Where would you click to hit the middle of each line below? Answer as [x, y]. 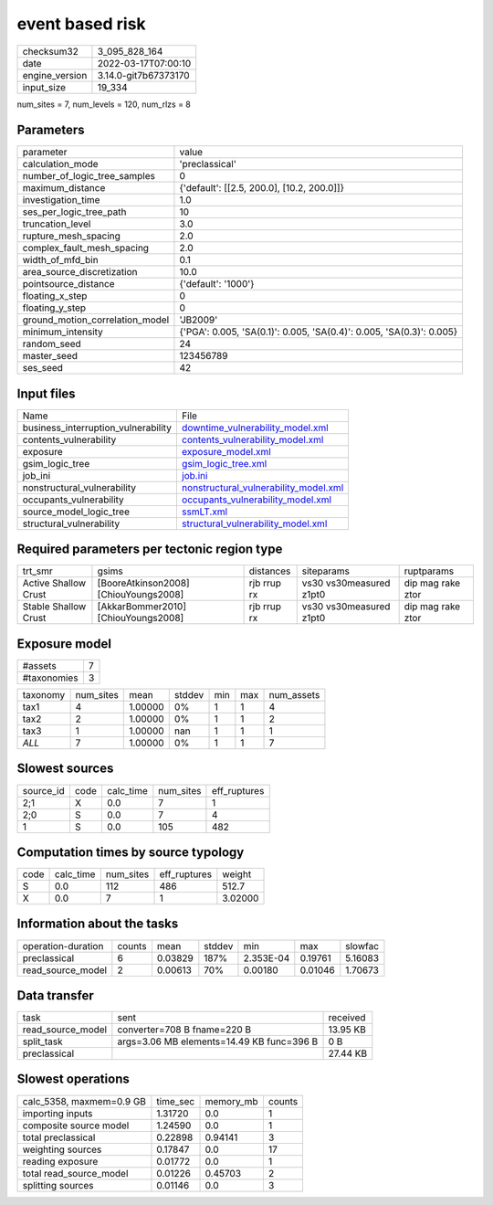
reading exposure [60, 1161]
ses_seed [43, 368]
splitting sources [58, 1185]
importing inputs [58, 1113]
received [347, 1018]
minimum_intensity [63, 332]
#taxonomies [50, 678]
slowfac [362, 946]
